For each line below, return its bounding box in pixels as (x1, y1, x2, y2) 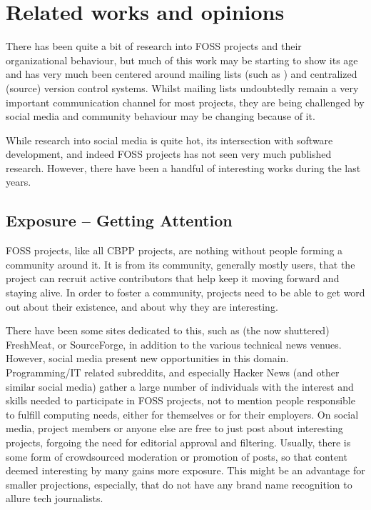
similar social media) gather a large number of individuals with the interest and (6, 379, 354, 394)
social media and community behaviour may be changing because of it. (6, 109, 315, 124)
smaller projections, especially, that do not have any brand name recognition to (6, 476, 352, 491)
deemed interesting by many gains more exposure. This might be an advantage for (6, 463, 365, 478)
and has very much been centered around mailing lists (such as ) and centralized (6, 66, 357, 81)
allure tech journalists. (6, 491, 103, 506)
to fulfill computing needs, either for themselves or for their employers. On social (6, 406, 359, 421)
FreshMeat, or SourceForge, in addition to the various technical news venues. (6, 336, 342, 351)
